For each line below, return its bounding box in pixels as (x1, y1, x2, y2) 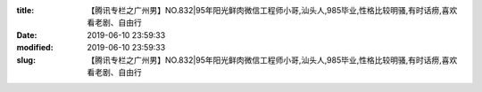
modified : (16, 42, 54, 53)
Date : (16, 29, 37, 40)
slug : (16, 54, 36, 65)
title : (16, 5, 35, 15)
